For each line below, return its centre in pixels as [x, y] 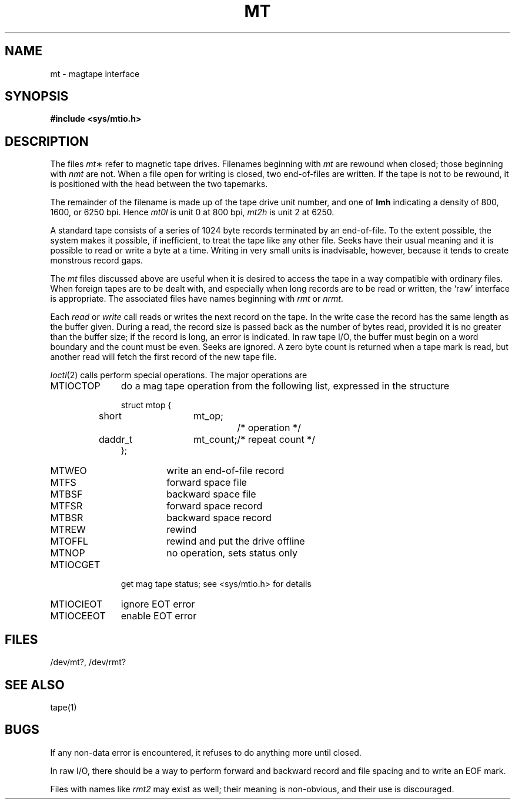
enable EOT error [159, 616]
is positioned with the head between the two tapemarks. [159, 184]
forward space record [215, 506]
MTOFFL [69, 541]
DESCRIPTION [47, 141]
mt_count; [215, 440]
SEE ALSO [35, 685]
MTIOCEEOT [78, 616]
